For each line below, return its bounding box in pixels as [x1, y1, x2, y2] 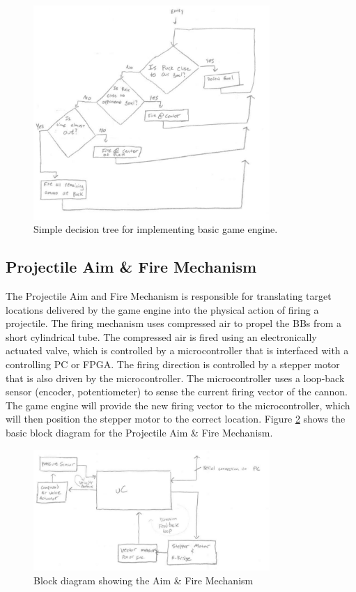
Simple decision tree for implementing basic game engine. [33, 222, 278, 236]
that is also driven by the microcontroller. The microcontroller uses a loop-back [6, 370, 345, 385]
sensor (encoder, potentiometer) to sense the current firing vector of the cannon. [6, 384, 348, 399]
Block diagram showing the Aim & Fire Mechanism [33, 572, 254, 587]
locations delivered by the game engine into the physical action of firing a [6, 302, 319, 317]
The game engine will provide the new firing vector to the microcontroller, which [6, 397, 350, 412]
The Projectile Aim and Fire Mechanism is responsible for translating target [6, 289, 332, 303]
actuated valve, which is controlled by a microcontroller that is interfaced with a [6, 343, 349, 358]
